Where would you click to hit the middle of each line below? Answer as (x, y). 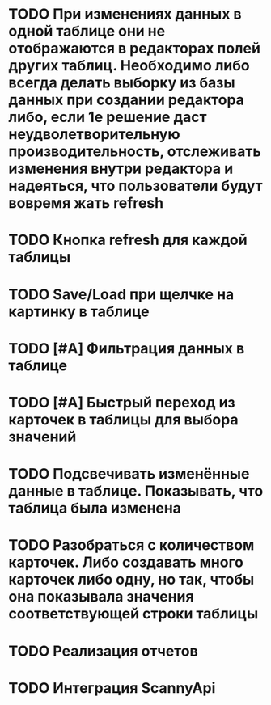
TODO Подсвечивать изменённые (129, 474)
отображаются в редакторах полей (135, 49)
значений (42, 437)
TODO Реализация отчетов (103, 651)
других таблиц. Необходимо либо (129, 66)
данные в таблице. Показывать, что (136, 491)
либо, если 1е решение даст (108, 117)
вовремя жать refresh (86, 203)
